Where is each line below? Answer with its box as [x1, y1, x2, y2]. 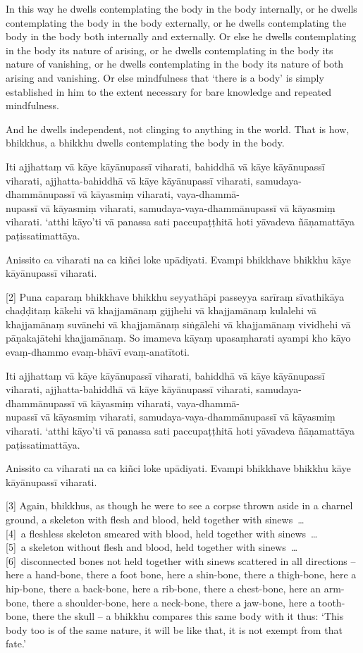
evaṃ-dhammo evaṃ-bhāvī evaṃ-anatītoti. [6, 344, 190, 359]
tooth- [318, 595, 345, 609]
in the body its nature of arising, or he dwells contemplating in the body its [6, 42, 333, 57]
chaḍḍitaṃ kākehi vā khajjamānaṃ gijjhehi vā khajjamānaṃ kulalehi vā [6, 303, 317, 318]
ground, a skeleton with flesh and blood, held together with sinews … [6, 512, 304, 526]
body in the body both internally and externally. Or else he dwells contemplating [6, 29, 357, 44]
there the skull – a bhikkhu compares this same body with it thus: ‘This [32, 609, 344, 623]
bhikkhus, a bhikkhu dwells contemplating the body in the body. [6, 135, 285, 150]
